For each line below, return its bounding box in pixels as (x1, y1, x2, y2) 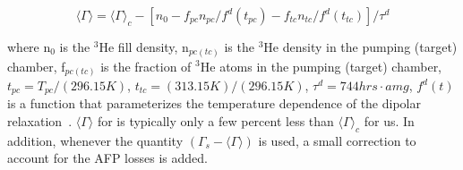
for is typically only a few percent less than (97, 112, 334, 131)
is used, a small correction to (258, 131, 416, 149)
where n (7, 38, 51, 55)
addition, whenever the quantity (7, 131, 184, 149)
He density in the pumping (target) (263, 38, 458, 55)
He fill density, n (99, 38, 189, 55)
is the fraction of (100, 56, 192, 75)
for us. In (364, 112, 415, 131)
